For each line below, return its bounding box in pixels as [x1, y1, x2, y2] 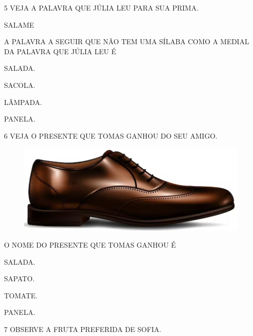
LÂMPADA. [4, 96, 42, 107]
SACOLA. [4, 79, 36, 90]
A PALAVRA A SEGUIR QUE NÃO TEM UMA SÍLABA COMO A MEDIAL [4, 36, 249, 47]
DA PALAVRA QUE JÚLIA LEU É [4, 46, 116, 56]
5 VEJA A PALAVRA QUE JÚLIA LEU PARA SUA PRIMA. [4, 3, 199, 13]
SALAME [4, 19, 34, 30]
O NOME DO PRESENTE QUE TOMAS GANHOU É [4, 240, 176, 250]
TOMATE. [4, 290, 38, 300]
